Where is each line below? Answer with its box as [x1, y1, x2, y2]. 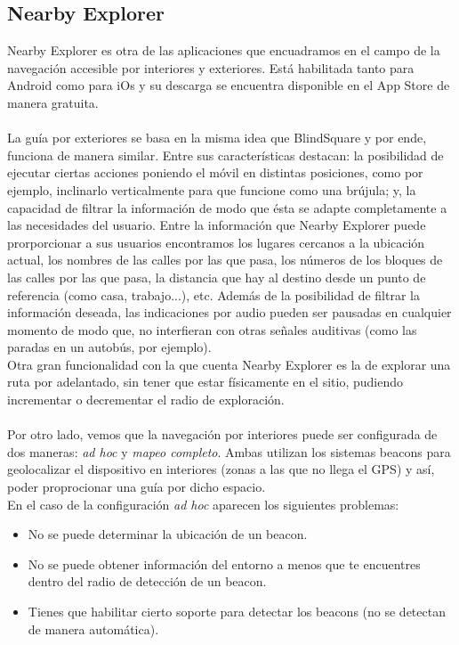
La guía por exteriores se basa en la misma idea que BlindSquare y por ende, [7, 128, 427, 147]
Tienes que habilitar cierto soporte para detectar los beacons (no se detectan [28, 602, 446, 621]
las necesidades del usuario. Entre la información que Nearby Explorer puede [7, 216, 426, 234]
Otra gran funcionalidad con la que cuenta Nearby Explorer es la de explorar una [7, 355, 451, 373]
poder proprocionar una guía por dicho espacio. [7, 478, 266, 496]
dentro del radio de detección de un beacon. [28, 572, 267, 591]
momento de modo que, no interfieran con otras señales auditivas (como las [7, 320, 417, 339]
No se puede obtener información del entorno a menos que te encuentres [28, 554, 421, 573]
